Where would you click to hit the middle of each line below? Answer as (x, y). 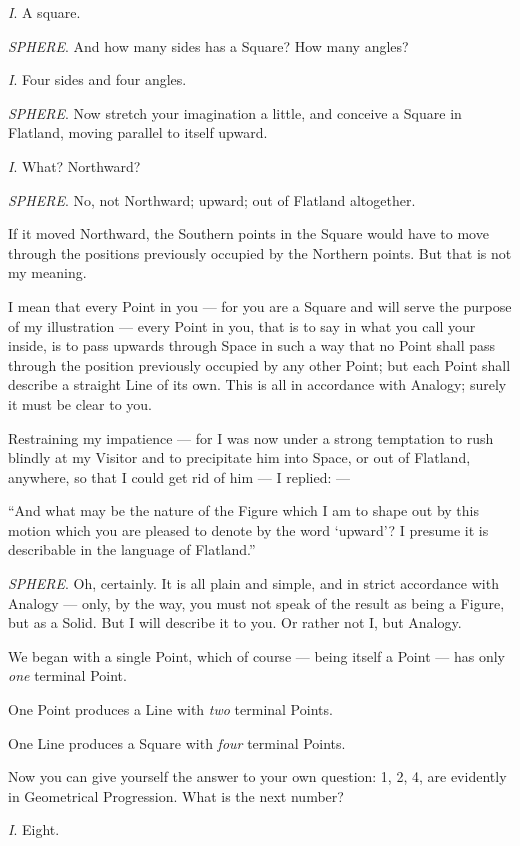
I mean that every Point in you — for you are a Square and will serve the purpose (260, 305)
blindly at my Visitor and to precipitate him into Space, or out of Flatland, (239, 457)
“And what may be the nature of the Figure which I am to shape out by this (243, 510)
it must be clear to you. (80, 403)
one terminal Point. (67, 675)
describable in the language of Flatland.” (132, 549)
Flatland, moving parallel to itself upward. (138, 132)
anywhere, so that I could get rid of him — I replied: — (179, 476)
